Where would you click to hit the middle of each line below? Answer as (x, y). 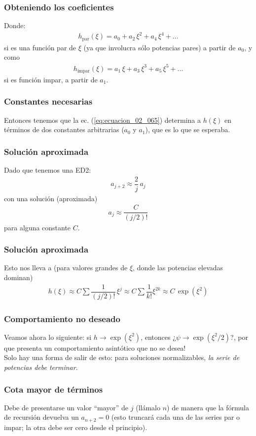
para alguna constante (37, 227)
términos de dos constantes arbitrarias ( (64, 129)
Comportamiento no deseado (62, 318)
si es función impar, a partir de (51, 79)
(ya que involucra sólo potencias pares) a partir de (160, 47)
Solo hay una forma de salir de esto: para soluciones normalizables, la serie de (122, 357)
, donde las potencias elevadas (178, 268)
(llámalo (148, 407)
